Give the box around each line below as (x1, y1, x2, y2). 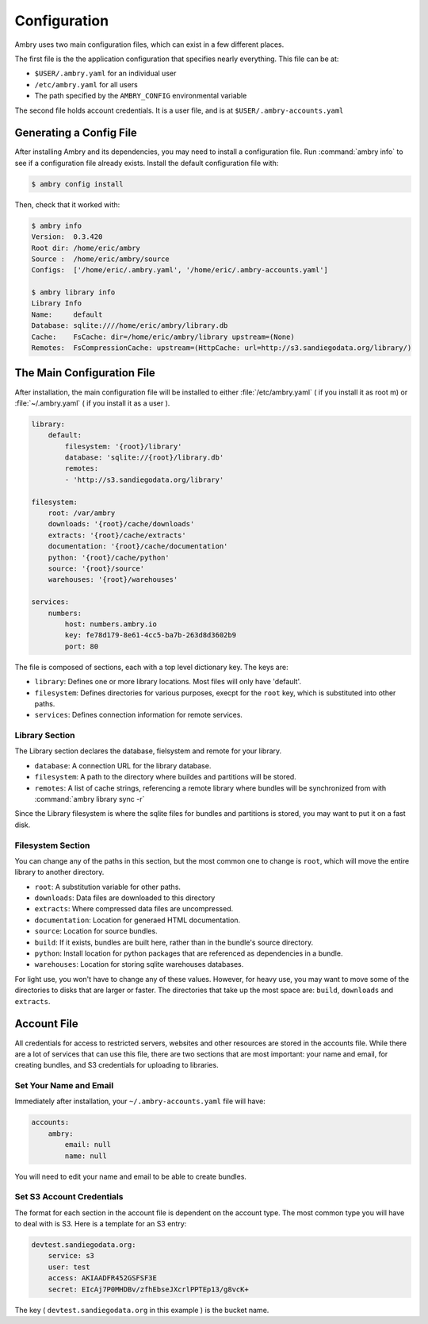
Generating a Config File (14, 126, 138, 140)
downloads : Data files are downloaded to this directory (34, 893, 216, 903)
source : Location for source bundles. (34, 926, 158, 936)
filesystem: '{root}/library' (64, 441, 182, 451)
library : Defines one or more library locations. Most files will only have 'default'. (34, 677, 301, 687)
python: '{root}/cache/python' (48, 552, 170, 562)
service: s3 (48, 1251, 95, 1260)
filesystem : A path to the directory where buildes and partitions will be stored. (34, 772, 296, 782)
